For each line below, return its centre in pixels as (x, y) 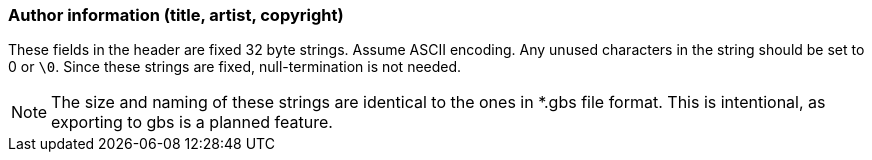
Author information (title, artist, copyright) (176, 15)
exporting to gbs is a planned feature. (192, 122)
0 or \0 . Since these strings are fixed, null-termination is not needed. (235, 67)
